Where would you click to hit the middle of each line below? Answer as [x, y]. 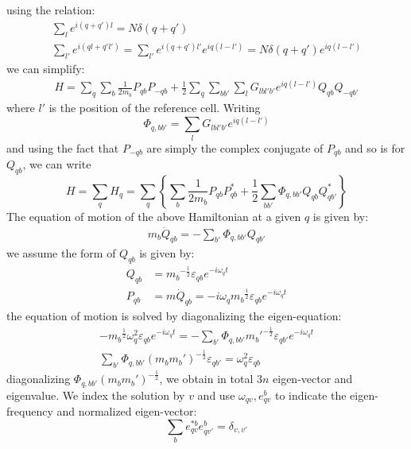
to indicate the [311, 395]
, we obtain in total [206, 379]
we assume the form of [61, 253]
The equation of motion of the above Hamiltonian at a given [154, 216]
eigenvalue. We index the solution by [96, 395]
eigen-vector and [313, 379]
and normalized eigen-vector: [127, 411]
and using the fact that [63, 147]
